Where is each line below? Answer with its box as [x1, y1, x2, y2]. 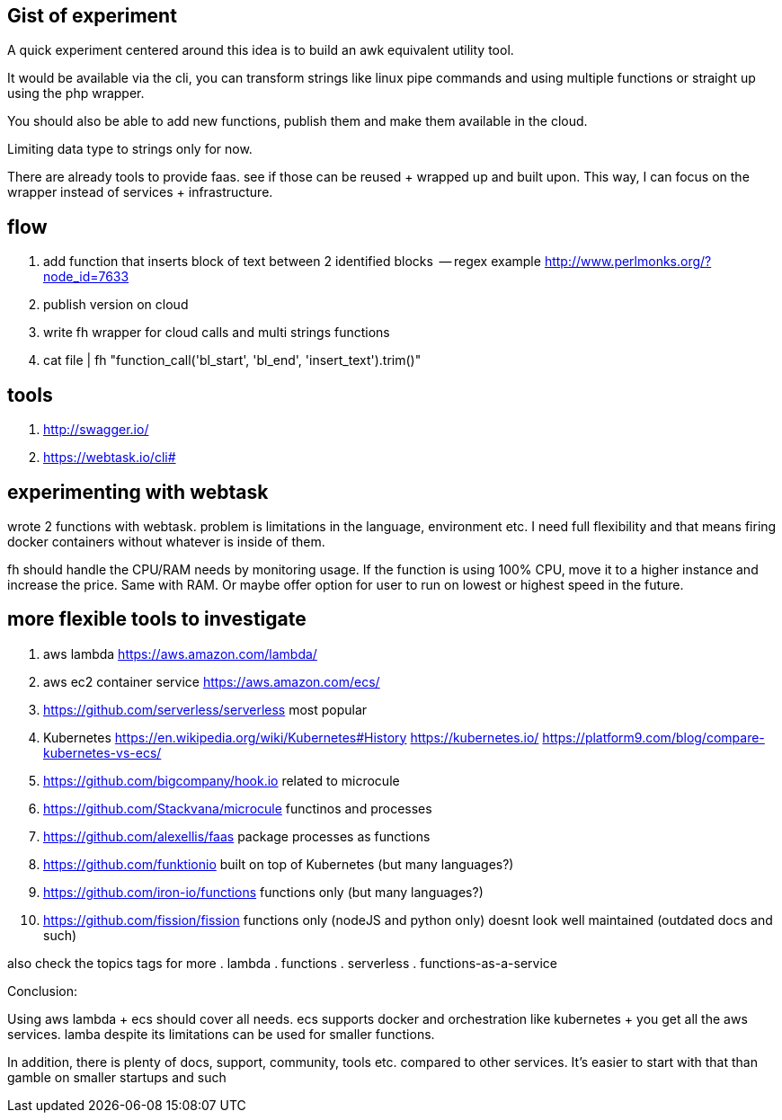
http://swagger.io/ [43, 422, 149, 438]
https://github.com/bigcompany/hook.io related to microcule [43, 772, 400, 788]
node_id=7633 [43, 269, 129, 285]
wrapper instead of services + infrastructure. [7, 184, 273, 200]
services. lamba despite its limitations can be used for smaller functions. [7, 1026, 435, 1042]
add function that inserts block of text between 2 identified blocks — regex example [43, 253, 541, 270]
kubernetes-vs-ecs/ [43, 744, 162, 760]
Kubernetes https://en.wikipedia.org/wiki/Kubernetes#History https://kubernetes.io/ [43, 729, 539, 745]
